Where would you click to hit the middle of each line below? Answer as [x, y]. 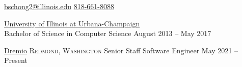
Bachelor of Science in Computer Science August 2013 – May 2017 [108, 33]
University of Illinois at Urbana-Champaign [72, 23]
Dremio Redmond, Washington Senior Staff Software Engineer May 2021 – [121, 50]
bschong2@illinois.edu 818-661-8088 [59, 6]
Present [16, 60]
